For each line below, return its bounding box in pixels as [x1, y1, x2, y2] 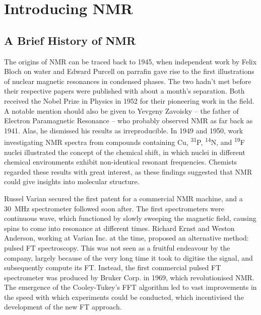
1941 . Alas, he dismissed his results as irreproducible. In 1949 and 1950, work [4, 125, 243, 135]
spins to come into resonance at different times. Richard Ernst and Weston [4, 222, 235, 233]
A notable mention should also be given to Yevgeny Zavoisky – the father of [4, 105, 239, 116]
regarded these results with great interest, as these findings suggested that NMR [4, 166, 252, 177]
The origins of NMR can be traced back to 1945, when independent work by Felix [4, 56, 257, 66]
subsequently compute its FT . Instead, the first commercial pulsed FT [4, 262, 221, 273]
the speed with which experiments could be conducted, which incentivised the [4, 291, 244, 302]
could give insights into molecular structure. [4, 176, 140, 187]
